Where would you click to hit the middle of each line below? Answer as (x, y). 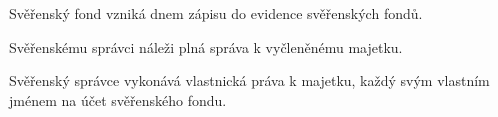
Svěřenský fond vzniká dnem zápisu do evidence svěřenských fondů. (216, 13)
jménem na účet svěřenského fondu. (118, 99)
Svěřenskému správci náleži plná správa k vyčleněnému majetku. (206, 46)
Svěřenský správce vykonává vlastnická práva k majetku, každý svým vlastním (249, 80)
